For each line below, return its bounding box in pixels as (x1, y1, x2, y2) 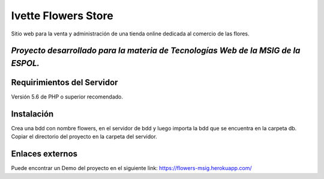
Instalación (11, 109, 54, 119)
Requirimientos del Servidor (11, 77, 118, 87)
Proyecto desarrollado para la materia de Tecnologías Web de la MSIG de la (11, 46, 301, 56)
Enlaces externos (11, 149, 78, 159)
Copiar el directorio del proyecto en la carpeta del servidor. (11, 133, 157, 141)
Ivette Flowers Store (11, 9, 113, 22)
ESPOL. (11, 58, 40, 68)
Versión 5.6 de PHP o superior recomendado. (11, 93, 123, 100)
